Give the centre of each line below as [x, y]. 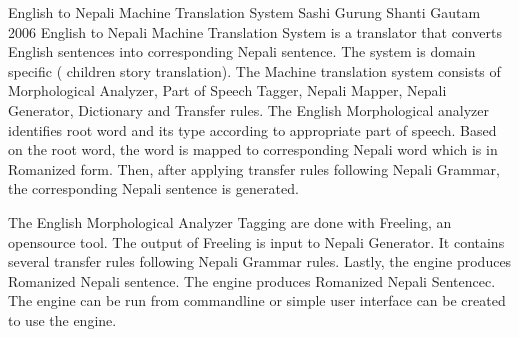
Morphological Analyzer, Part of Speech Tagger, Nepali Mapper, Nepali [227, 90]
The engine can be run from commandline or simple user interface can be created [257, 300]
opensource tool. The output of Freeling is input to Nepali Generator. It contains [256, 241]
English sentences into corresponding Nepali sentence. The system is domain [242, 51]
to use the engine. [62, 319]
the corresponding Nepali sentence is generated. [153, 188]
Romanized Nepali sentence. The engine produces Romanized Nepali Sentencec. [252, 280]
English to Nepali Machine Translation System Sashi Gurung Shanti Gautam [244, 12]
